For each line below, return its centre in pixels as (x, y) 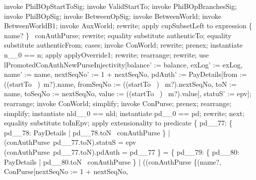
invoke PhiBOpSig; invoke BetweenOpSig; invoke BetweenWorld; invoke (113, 16)
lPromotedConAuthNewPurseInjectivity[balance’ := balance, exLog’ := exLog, (123, 64)
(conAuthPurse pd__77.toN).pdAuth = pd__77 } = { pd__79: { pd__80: (122, 151)
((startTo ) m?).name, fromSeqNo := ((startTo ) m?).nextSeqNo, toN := (120, 84)
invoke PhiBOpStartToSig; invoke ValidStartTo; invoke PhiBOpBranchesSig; (121, 6)
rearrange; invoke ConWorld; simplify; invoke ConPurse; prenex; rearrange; (118, 103)
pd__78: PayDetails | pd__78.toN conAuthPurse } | (87, 132)
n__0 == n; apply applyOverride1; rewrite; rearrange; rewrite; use (106, 54)
